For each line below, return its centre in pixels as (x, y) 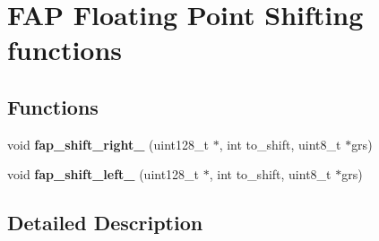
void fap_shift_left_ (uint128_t (103, 174)
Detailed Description (105, 223)
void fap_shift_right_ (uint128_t (108, 144)
